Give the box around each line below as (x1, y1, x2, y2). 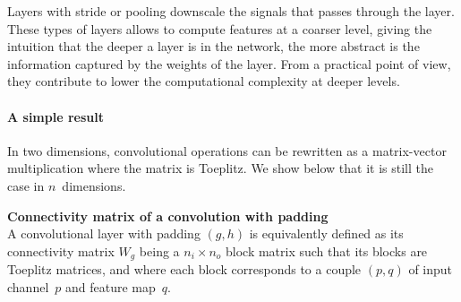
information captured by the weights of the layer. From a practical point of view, (7, 54, 451, 73)
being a (139, 241, 180, 260)
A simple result (7, 107, 104, 125)
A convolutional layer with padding (7, 224, 201, 243)
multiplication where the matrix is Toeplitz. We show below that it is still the (7, 159, 433, 177)
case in (7, 176, 45, 194)
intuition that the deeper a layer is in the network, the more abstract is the (7, 37, 420, 56)
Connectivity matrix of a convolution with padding (7, 206, 329, 225)
